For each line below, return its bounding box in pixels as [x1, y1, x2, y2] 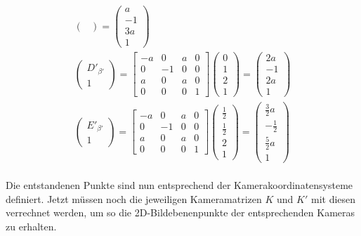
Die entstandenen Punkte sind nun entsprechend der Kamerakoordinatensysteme [6, 178, 353, 192]
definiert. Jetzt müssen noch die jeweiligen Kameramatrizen [6, 191, 262, 206]
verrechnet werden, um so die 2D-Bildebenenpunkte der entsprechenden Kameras [6, 205, 355, 220]
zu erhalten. [6, 219, 57, 234]
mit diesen [310, 191, 356, 206]
